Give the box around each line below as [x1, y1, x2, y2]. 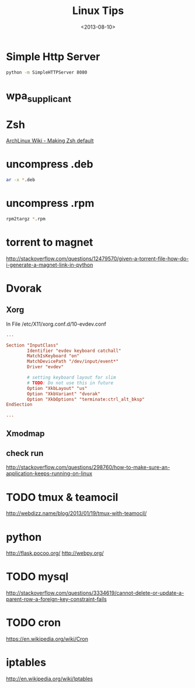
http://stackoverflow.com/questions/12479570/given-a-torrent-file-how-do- [6, 255, 189, 262]
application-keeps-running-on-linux [6, 470, 92, 477]
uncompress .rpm [6, 197, 95, 210]
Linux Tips [72, 4, 124, 18]
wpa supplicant [6, 89, 72, 105]
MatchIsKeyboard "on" [27, 353, 80, 359]
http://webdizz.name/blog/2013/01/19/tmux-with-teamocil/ [6, 510, 147, 517]
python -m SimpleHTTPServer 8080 [6, 69, 88, 75]
